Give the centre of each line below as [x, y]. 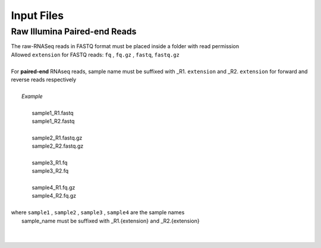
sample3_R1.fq [50, 163]
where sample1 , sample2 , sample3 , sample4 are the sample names [98, 212]
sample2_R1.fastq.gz [57, 138]
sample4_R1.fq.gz [53, 187]
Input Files [37, 15]
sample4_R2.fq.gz [54, 196]
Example [32, 96]
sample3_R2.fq [50, 171]
